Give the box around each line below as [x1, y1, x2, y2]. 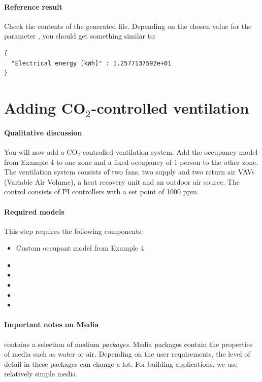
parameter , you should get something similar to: [4, 30, 156, 41]
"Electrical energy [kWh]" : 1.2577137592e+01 [11, 59, 172, 67]
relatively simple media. [4, 368, 78, 379]
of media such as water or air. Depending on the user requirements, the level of [4, 349, 250, 359]
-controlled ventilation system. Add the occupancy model [80, 146, 258, 157]
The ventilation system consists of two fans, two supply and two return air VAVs [4, 166, 255, 177]
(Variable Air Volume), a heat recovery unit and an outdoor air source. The [4, 176, 240, 187]
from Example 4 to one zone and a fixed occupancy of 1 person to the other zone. [4, 156, 258, 167]
